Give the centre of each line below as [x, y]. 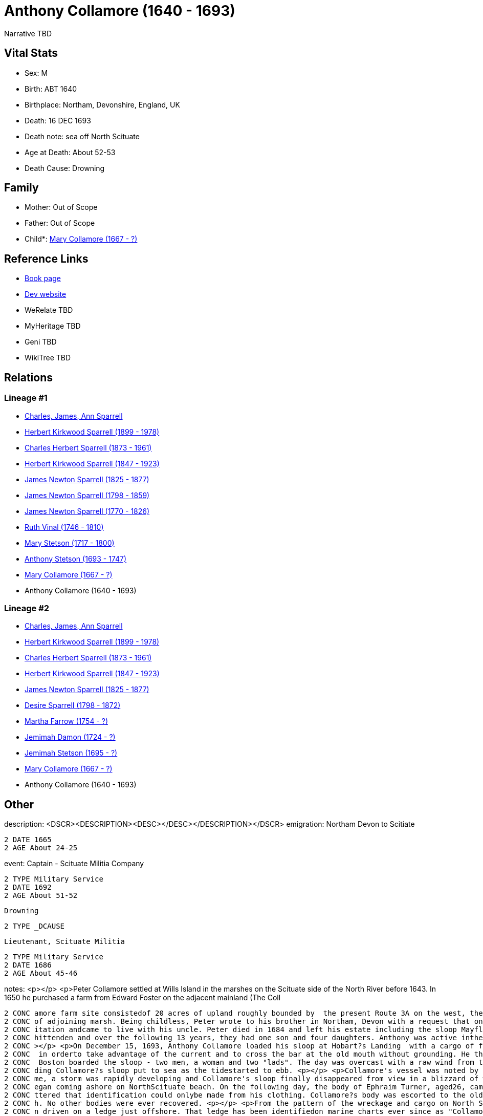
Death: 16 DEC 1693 [58, 120]
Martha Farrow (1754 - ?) [67, 721]
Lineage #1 [26, 398]
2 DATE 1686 [28, 965]
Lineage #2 [27, 608]
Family [21, 188]
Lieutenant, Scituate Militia [65, 942]
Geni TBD [41, 342]
